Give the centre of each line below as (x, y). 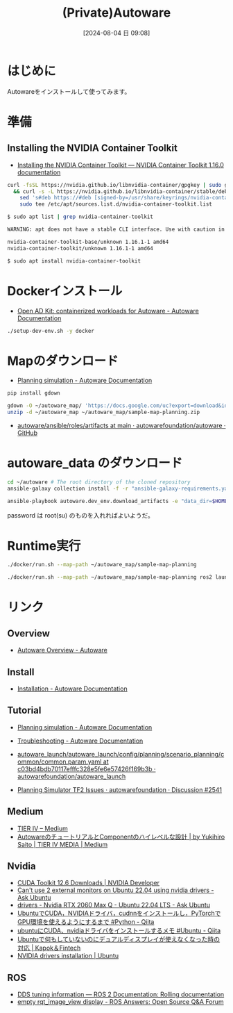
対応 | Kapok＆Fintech (49, 948)
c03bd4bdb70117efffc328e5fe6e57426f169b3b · (86, 768)
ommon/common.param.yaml (59, 761)
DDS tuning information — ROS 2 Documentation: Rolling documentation (121, 994)
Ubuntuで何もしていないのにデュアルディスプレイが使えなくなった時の (119, 939)
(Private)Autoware (116, 13)
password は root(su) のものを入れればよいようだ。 (80, 515)
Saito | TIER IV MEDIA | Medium (62, 844)
